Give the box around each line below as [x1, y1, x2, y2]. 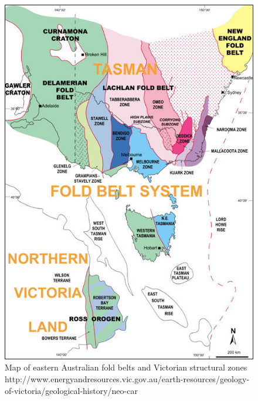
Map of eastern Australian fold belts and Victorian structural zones [5, 361, 247, 373]
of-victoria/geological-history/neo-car [5, 384, 138, 396]
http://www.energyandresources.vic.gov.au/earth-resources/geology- [5, 372, 250, 385]
